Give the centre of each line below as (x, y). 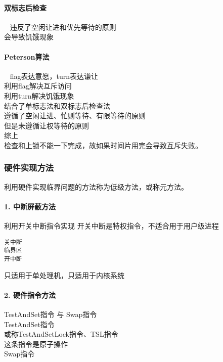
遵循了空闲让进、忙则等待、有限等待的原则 (75, 116)
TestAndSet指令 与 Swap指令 (51, 314)
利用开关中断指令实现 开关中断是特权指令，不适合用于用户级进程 (112, 226)
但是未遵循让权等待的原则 (47, 125)
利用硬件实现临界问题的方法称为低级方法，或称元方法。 (96, 186)
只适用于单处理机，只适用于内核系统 (64, 275)
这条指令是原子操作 (36, 344)
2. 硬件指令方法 (30, 295)
